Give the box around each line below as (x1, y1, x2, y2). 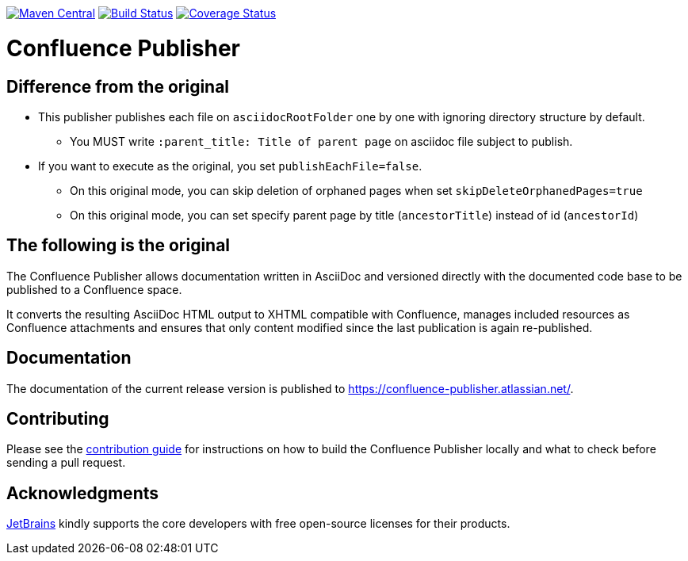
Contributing (6, 409, 109, 429)
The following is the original (6, 235, 231, 256)
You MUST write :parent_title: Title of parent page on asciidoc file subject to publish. (70, 134, 573, 148)
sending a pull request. (6, 456, 126, 470)
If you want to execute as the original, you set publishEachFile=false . (38, 158, 422, 173)
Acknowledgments (6, 483, 159, 503)
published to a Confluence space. (6, 282, 182, 296)
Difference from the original (6, 76, 230, 97)
